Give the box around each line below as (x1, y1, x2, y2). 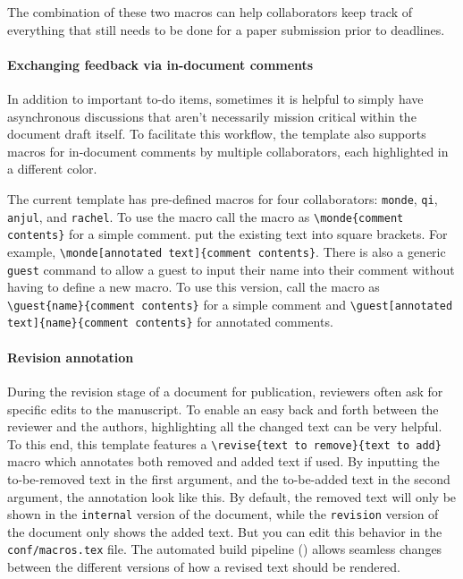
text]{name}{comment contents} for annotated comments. (7, 312, 333, 331)
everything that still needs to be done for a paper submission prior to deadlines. (7, 20, 445, 38)
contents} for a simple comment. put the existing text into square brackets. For (7, 225, 448, 243)
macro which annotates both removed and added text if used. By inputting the (7, 452, 440, 471)
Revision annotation (7, 347, 134, 366)
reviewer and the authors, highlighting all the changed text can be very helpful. (7, 417, 442, 436)
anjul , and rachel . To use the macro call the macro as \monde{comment (7, 207, 404, 226)
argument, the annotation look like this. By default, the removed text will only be (7, 487, 457, 506)
